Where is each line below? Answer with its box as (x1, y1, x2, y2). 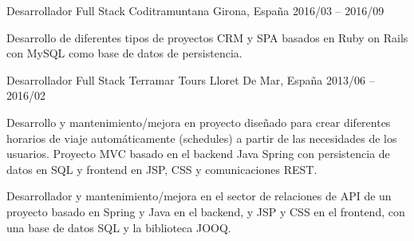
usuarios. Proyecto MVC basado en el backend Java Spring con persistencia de (6, 145, 390, 162)
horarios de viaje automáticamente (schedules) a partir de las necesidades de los (6, 129, 397, 146)
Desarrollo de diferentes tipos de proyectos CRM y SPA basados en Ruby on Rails (6, 29, 408, 45)
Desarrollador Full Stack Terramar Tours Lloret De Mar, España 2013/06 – (6, 71, 375, 88)
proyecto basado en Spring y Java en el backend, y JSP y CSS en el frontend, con (6, 203, 405, 219)
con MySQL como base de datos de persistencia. (6, 45, 242, 61)
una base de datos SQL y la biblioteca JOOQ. (6, 219, 231, 235)
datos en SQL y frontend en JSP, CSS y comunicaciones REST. (6, 160, 317, 177)
